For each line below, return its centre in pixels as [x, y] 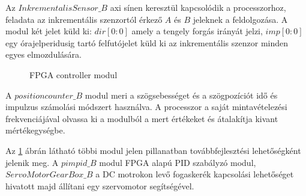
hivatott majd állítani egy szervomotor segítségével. [100, 185]
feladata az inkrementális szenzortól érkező [84, 19]
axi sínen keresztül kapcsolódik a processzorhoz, [198, 7]
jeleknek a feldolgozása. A [240, 19]
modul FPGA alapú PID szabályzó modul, [178, 162]
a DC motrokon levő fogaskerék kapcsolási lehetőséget [195, 174]
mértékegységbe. [35, 130]
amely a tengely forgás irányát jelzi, [197, 31]
